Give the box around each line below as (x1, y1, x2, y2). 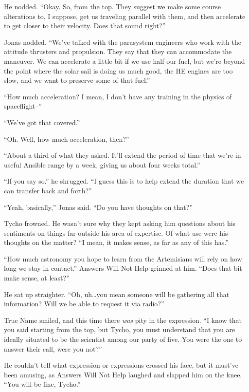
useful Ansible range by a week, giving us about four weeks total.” (4, 159, 200, 169)
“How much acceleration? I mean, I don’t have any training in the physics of (4, 91, 232, 101)
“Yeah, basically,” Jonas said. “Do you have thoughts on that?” (4, 202, 193, 212)
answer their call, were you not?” (4, 343, 102, 354)
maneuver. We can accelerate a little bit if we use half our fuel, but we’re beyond (4, 56, 245, 66)
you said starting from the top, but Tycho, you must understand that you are (4, 324, 235, 335)
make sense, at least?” (4, 273, 70, 283)
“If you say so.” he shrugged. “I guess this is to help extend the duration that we (4, 176, 244, 186)
